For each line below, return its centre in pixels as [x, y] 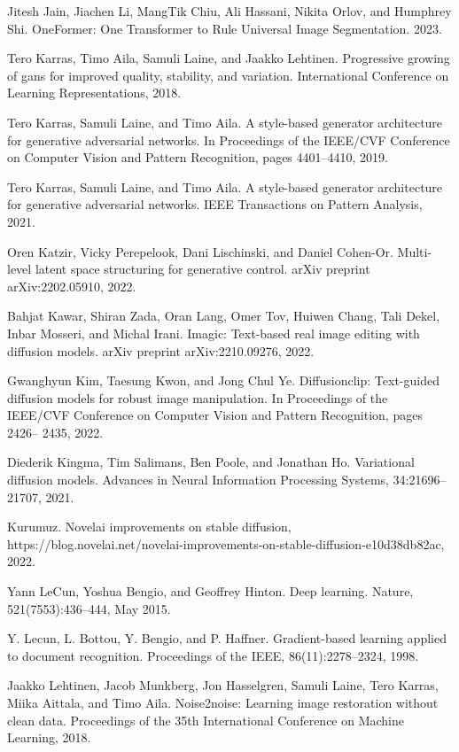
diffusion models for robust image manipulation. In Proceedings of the [198, 397]
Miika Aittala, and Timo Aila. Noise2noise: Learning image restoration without [223, 702]
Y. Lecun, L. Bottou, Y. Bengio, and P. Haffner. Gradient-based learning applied [227, 638]
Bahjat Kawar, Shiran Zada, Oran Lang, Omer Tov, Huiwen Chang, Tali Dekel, [224, 316]
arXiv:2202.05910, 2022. [72, 286]
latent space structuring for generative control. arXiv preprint [202, 269]
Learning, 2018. [49, 737]
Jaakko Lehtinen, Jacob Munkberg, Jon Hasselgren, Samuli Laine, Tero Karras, [223, 685]
